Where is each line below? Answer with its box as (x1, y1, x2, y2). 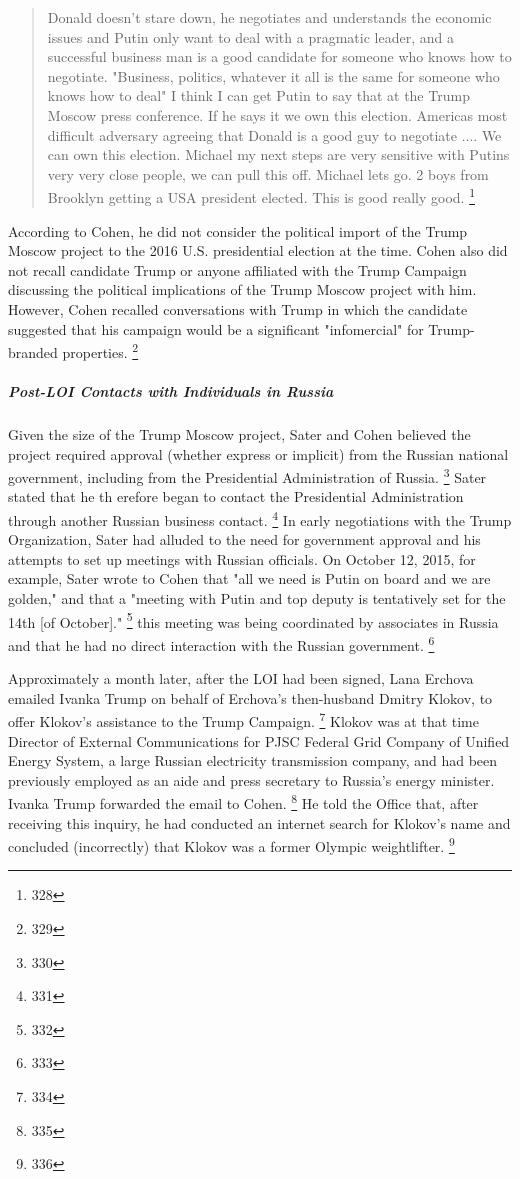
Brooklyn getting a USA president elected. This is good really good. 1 (47, 184, 475, 207)
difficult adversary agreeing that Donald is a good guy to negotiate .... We (47, 124, 502, 145)
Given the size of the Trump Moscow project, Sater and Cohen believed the (8, 423, 471, 444)
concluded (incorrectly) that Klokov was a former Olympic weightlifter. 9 (8, 833, 455, 856)
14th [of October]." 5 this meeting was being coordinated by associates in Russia (8, 608, 499, 632)
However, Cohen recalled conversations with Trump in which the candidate (8, 298, 468, 319)
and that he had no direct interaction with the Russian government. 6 (8, 631, 435, 655)
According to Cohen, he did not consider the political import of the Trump (8, 220, 468, 241)
